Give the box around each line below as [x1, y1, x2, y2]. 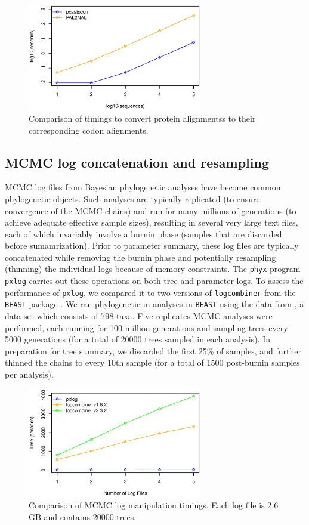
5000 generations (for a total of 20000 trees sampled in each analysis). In [5, 333, 270, 345]
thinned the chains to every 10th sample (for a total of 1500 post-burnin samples [5, 356, 300, 369]
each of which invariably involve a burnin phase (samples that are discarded [5, 227, 282, 240]
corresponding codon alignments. [29, 123, 149, 136]
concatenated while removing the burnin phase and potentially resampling [5, 251, 276, 263]
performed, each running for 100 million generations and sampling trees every [5, 321, 288, 333]
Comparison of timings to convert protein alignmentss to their [29, 112, 256, 124]
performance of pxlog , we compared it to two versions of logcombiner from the [5, 286, 296, 298]
